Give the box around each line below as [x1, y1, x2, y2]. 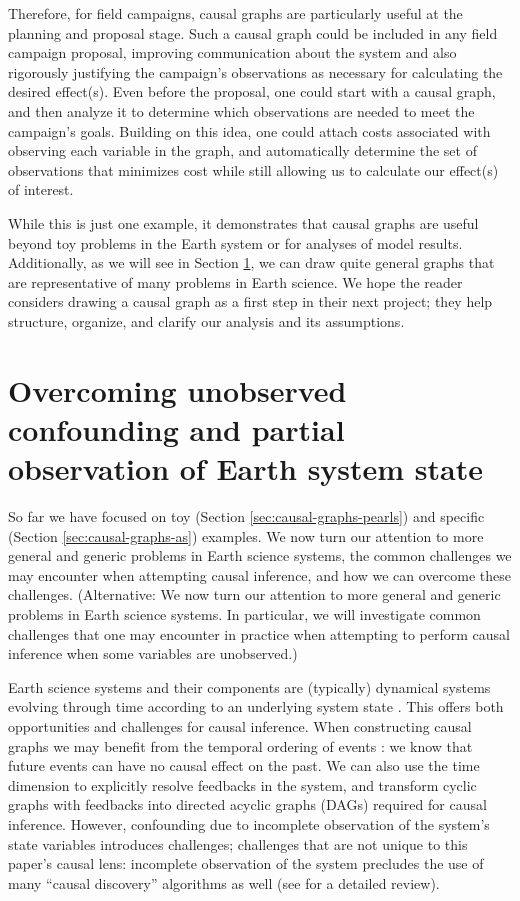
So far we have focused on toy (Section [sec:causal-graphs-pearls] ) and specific [8, 506, 485, 526]
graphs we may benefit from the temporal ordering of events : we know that [8, 735, 473, 756]
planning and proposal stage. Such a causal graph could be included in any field [8, 22, 498, 43]
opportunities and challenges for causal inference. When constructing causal [8, 715, 472, 736]
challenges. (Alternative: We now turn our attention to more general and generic [8, 584, 501, 605]
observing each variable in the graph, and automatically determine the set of [8, 140, 477, 161]
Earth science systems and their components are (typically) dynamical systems [8, 676, 491, 697]
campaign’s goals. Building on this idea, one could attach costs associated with [8, 120, 491, 141]
